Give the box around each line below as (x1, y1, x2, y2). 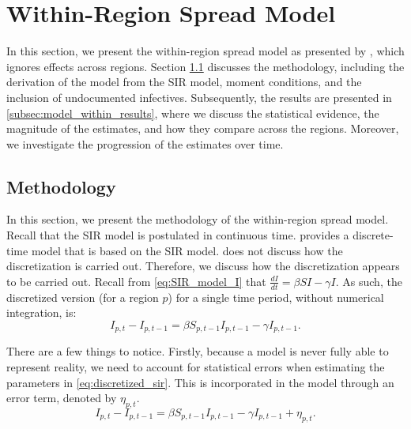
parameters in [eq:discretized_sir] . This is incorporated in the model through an (6, 374, 394, 390)
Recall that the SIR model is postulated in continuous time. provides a (6, 227, 349, 243)
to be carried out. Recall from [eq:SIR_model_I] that (6, 273, 266, 289)
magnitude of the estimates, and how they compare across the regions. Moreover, (6, 120, 399, 137)
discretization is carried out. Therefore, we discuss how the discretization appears (6, 258, 400, 274)
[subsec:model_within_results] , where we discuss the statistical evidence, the (6, 104, 379, 121)
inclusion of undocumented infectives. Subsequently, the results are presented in (6, 88, 392, 105)
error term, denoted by (6, 389, 117, 406)
